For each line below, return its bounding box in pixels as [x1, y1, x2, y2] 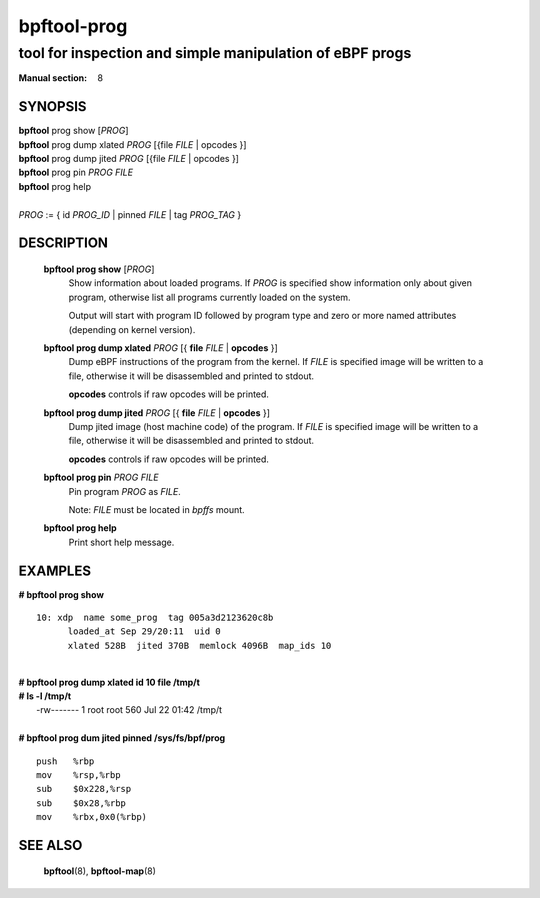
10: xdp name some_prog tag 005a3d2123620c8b [36, 611, 274, 623]
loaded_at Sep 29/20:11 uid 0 [67, 626, 222, 637]
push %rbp [36, 755, 95, 767]
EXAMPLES [18, 562, 92, 579]
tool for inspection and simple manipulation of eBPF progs [18, 44, 412, 62]
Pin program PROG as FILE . [68, 485, 182, 497]
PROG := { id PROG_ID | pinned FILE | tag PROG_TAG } [18, 208, 242, 220]
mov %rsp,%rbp [36, 769, 121, 780]
